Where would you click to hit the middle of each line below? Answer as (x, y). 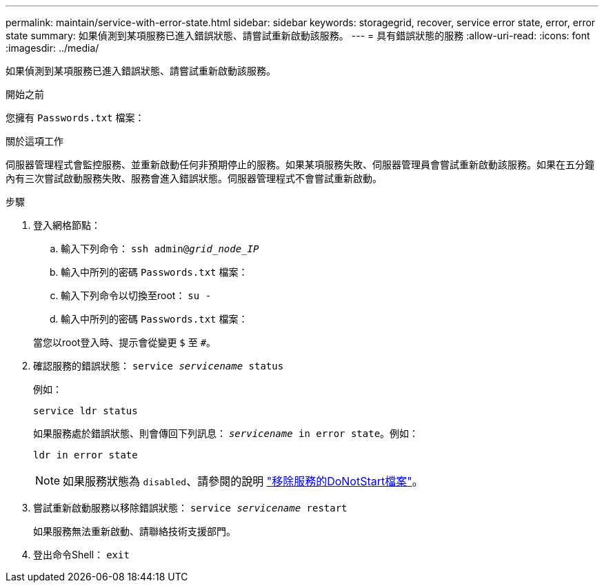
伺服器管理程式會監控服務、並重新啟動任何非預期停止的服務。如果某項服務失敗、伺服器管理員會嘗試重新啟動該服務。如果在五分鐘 (300, 164)
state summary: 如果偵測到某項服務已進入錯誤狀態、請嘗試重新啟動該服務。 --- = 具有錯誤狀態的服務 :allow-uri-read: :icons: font (298, 36)
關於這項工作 (34, 141)
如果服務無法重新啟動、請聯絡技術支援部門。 (134, 531)
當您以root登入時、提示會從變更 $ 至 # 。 (125, 342)
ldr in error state (85, 455)
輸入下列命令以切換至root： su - (136, 295)
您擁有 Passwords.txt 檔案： (75, 118)
